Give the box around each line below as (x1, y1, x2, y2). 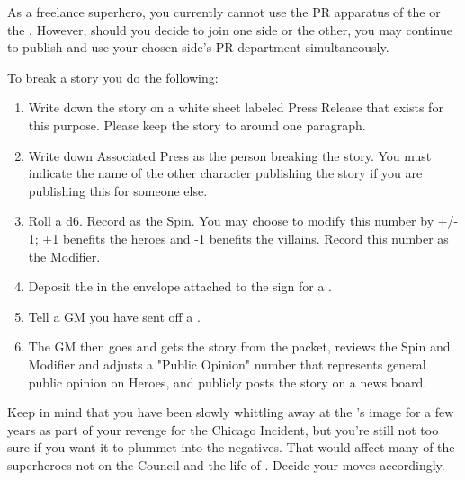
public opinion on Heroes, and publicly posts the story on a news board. (28, 372, 427, 391)
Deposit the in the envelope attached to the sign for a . (28, 277, 332, 296)
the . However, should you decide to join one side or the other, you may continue (7, 20, 452, 39)
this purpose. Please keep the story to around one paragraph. (28, 115, 366, 134)
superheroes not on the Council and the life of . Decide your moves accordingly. (7, 455, 445, 474)
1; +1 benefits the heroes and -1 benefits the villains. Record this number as (28, 228, 449, 247)
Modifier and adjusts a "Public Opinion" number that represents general (28, 354, 426, 373)
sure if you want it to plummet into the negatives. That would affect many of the (7, 438, 455, 457)
